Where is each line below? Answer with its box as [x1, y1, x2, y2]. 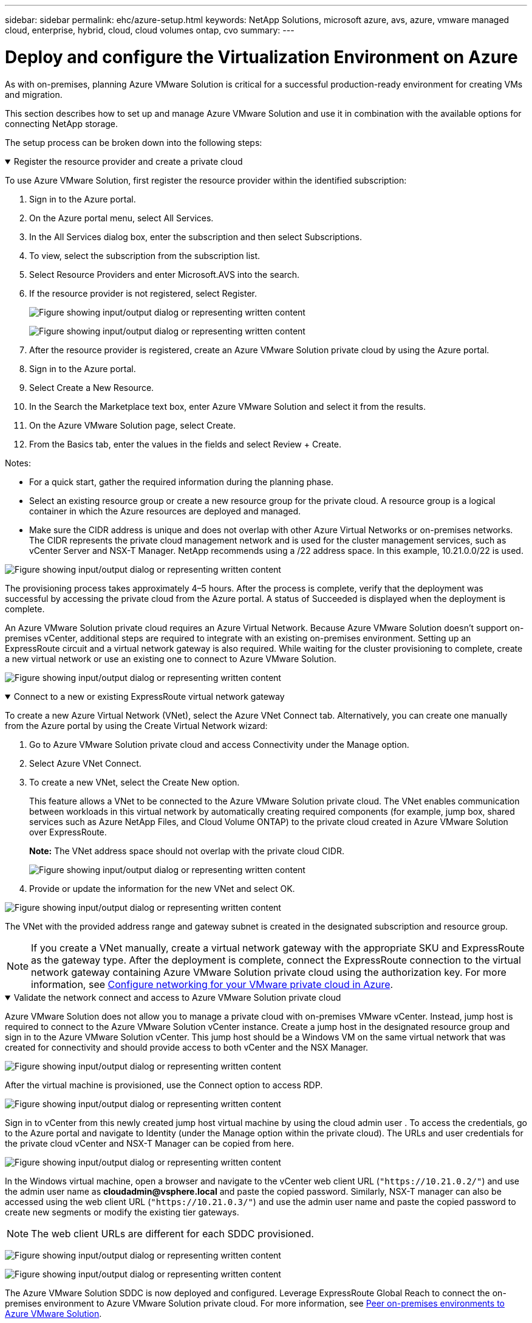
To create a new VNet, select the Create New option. [29, 776, 240, 787]
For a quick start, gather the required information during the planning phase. [29, 476, 333, 487]
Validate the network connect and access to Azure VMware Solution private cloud [13, 992, 341, 1003]
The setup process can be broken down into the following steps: [5, 137, 262, 148]
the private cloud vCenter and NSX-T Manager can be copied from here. [5, 1138, 294, 1149]
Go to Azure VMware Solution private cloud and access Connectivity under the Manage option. [29, 739, 409, 750]
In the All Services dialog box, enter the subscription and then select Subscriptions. [29, 231, 363, 242]
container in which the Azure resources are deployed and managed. [29, 505, 301, 516]
